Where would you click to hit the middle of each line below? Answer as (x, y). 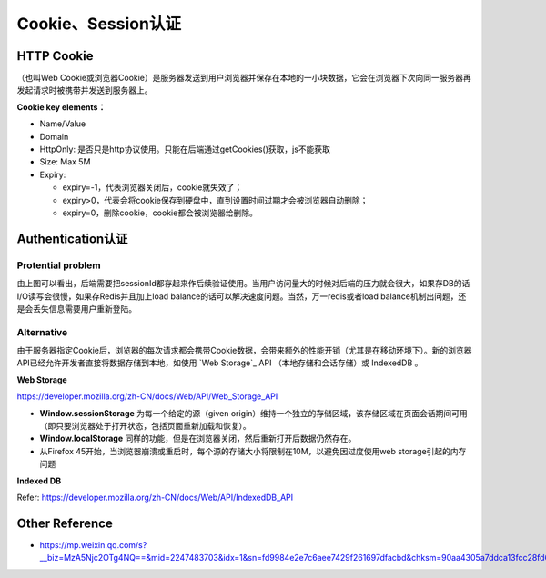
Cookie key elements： (61, 107)
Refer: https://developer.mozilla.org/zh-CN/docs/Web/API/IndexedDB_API (155, 497)
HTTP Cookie (55, 56)
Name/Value (63, 124)
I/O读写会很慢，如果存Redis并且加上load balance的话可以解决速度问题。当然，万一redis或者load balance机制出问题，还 (242, 296)
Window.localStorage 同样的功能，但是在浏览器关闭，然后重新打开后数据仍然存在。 (198, 438)
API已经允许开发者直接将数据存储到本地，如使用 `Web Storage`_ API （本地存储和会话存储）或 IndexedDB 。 (220, 363)
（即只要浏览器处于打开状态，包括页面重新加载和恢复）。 (145, 426)
